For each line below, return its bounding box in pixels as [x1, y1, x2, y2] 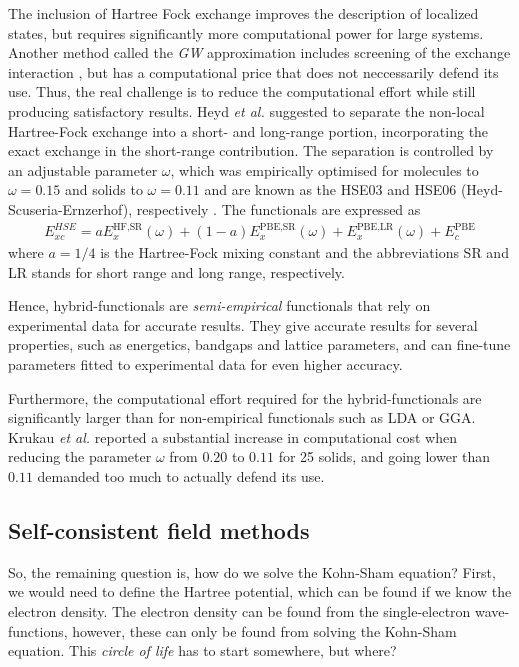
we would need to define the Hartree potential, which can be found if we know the [8, 581, 512, 602]
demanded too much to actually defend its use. [37, 466, 325, 486]
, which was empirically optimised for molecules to [170, 159, 479, 180]
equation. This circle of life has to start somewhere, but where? [8, 640, 397, 661]
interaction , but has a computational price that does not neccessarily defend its [8, 61, 499, 82]
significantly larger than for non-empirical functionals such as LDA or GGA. [8, 407, 476, 428]
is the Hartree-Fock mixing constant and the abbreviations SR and [100, 242, 509, 263]
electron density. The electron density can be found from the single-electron [8, 600, 471, 621]
